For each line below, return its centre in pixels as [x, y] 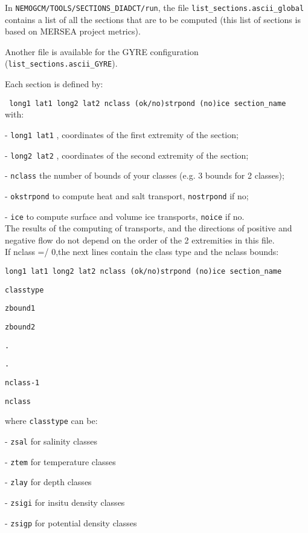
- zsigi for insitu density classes [65, 502]
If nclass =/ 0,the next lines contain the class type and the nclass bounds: [142, 252]
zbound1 [20, 309]
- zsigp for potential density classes [71, 522]
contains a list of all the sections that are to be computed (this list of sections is [153, 19]
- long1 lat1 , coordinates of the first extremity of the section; [122, 134]
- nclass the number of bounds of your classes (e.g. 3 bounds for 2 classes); [145, 175]
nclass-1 [22, 382]
